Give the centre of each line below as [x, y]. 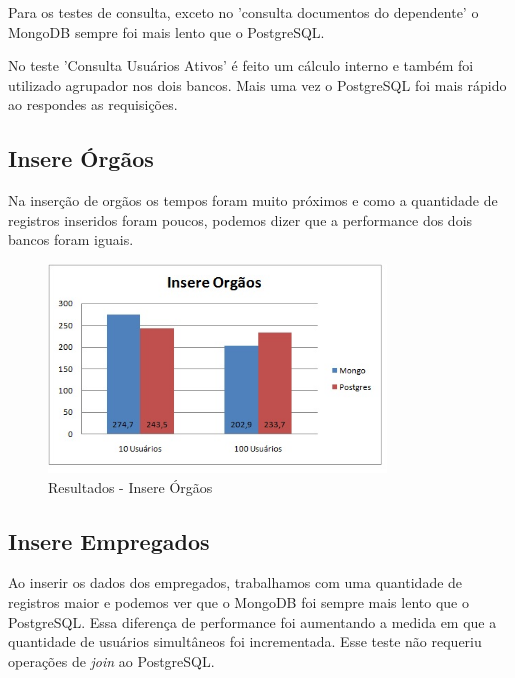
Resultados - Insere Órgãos [130, 486]
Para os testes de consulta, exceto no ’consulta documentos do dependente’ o [243, 12]
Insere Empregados [109, 540]
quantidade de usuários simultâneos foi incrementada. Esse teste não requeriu [245, 641]
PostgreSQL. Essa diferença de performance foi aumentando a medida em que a [252, 621]
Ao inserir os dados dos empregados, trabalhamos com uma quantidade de [235, 582]
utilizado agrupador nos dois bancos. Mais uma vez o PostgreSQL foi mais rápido [257, 84]
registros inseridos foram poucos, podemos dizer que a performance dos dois [240, 219]
